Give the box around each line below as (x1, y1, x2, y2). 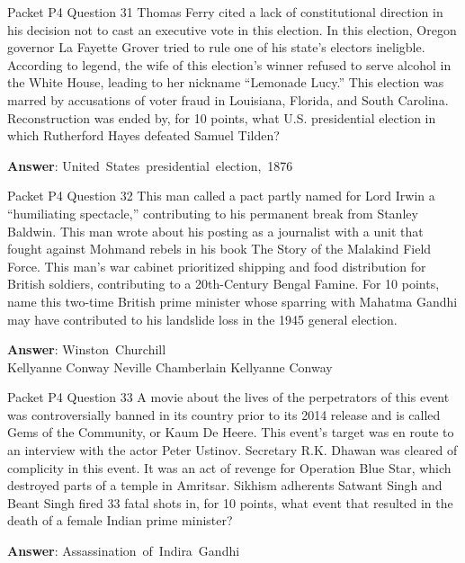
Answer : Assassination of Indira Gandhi (7, 541, 240, 560)
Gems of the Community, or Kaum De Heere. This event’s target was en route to (7, 423, 454, 442)
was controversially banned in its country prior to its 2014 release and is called (7, 405, 441, 424)
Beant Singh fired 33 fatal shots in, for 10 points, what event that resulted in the (7, 493, 453, 512)
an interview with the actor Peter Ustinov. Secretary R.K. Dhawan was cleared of (7, 441, 458, 460)
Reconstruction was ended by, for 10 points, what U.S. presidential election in (7, 108, 436, 127)
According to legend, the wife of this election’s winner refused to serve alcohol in (7, 55, 452, 74)
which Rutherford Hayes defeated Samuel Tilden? (7, 126, 280, 145)
